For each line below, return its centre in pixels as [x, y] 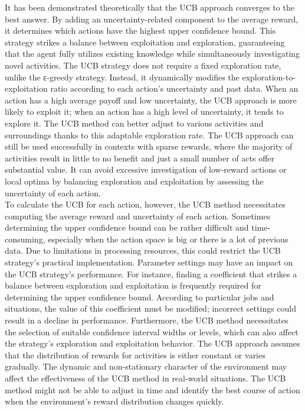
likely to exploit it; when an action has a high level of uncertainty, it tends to [144, 111]
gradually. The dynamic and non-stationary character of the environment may [146, 366]
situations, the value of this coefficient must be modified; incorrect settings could [151, 308]
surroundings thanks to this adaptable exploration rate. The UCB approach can [149, 135]
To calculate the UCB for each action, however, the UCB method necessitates [145, 204]
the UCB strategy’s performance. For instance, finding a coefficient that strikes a [151, 274]
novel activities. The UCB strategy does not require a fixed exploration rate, [143, 65]
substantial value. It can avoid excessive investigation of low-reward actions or [146, 169]
